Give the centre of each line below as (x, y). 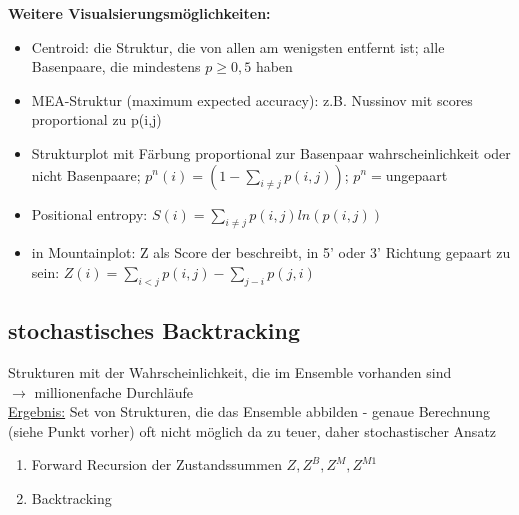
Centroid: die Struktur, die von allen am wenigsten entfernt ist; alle (238, 46)
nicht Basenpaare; (86, 174)
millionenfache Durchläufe (113, 391)
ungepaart (416, 174)
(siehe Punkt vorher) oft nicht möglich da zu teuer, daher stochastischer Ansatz (252, 430)
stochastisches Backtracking (154, 330)
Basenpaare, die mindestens (116, 66)
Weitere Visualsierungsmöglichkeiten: (139, 13)
